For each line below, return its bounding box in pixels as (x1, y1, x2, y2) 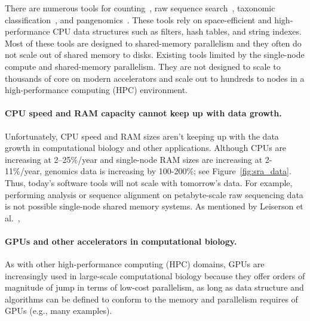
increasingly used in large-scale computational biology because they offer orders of (5, 269, 305, 282)
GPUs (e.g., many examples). (5, 304, 112, 317)
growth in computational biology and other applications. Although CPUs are (5, 141, 287, 154)
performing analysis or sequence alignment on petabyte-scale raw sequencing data (5, 188, 303, 200)
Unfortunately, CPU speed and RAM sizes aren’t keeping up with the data (5, 129, 279, 142)
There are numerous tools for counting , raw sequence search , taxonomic (5, 2, 275, 14)
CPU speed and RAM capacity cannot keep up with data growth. (5, 107, 282, 119)
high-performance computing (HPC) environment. (5, 84, 188, 96)
